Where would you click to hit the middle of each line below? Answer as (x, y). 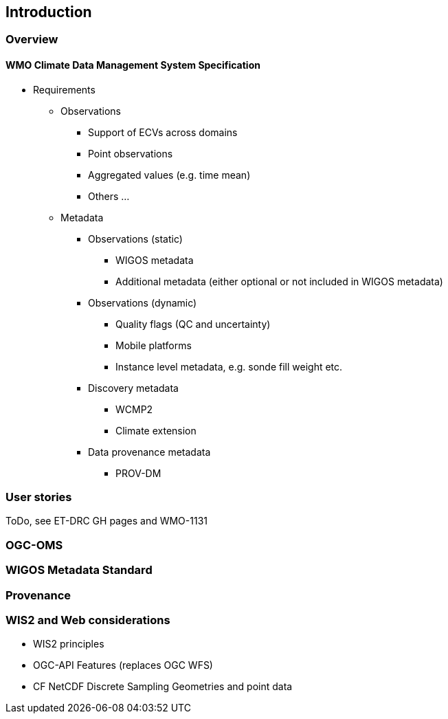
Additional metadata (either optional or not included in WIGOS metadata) (279, 281)
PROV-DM (138, 473)
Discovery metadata (133, 388)
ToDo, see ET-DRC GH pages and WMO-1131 (107, 521)
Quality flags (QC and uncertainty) (193, 324)
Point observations (131, 153)
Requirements (64, 89)
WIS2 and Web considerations (88, 620)
